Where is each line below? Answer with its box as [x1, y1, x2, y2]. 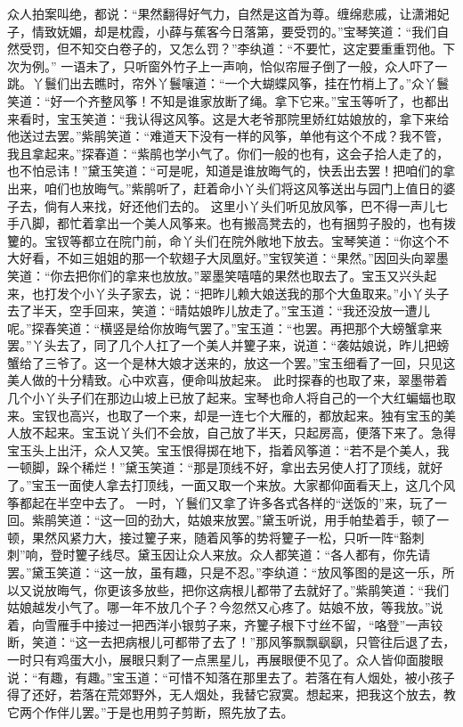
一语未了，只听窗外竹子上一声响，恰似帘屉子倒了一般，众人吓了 [61, 56, 435, 75]
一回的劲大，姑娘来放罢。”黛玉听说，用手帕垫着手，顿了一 [112, 511, 450, 529]
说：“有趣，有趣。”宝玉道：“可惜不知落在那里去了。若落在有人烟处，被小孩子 [7, 667, 455, 686]
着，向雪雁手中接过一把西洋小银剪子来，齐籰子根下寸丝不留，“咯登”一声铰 [7, 615, 443, 633]
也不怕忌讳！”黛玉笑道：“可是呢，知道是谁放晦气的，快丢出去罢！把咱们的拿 [7, 161, 456, 180]
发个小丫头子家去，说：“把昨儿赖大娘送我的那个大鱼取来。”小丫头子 [56, 283, 450, 302]
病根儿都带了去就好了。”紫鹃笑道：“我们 [218, 580, 450, 599]
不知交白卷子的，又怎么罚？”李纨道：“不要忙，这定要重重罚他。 [69, 39, 443, 58]
